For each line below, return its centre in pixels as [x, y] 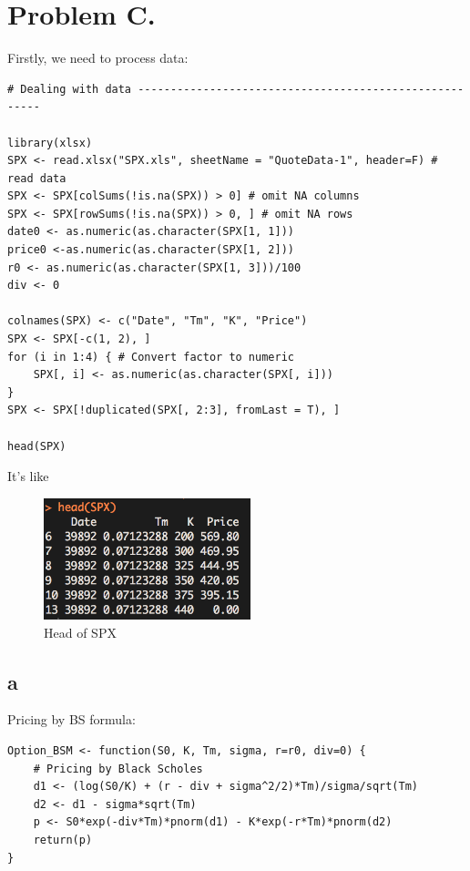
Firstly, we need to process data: [98, 58]
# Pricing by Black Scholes [118, 769]
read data [37, 178]
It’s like [28, 476]
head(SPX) [37, 446]
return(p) [63, 840]
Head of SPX [80, 632]
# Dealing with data [70, 89]
